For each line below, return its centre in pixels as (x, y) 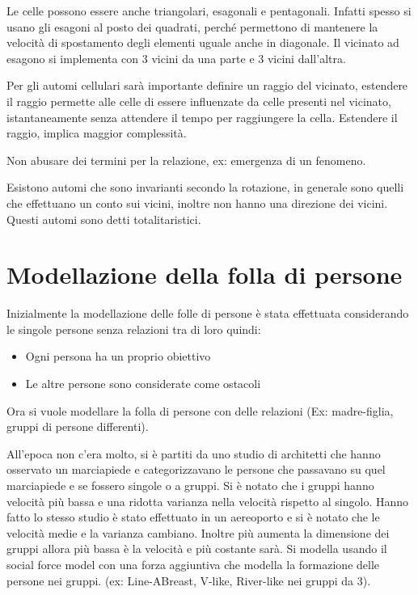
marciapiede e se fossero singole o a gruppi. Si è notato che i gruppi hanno (190, 485)
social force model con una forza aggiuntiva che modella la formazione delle (193, 564)
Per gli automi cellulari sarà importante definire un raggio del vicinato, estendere (207, 85)
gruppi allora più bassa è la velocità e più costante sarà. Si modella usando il (197, 549)
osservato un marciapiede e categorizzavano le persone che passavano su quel (196, 469)
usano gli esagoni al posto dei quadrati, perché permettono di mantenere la (192, 26)
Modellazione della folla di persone (205, 274)
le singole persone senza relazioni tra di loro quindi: (134, 329)
